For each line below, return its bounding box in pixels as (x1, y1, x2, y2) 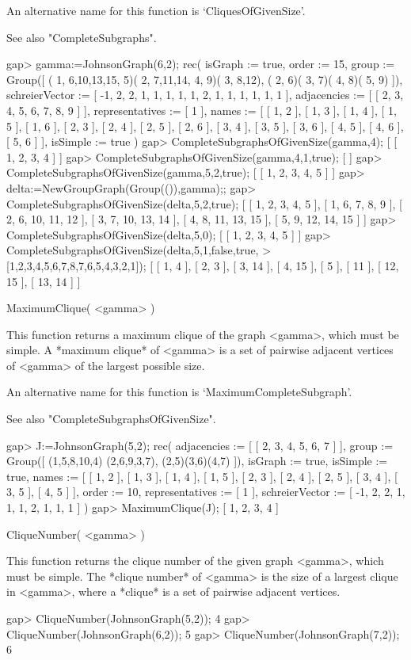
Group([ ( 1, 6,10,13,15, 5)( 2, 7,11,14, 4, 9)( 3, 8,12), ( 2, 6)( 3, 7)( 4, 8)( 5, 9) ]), (6, 71, 403, 87)
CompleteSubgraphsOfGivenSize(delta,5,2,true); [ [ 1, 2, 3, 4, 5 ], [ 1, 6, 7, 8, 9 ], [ (6, 195, 403, 212)
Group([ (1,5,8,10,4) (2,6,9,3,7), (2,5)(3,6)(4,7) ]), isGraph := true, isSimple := (6, 452, 388, 469)
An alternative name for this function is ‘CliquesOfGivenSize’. (6, 2, 306, 18)
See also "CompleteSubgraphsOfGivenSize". (6, 410, 216, 427)
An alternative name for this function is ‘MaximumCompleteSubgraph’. (6, 383, 352, 400)
